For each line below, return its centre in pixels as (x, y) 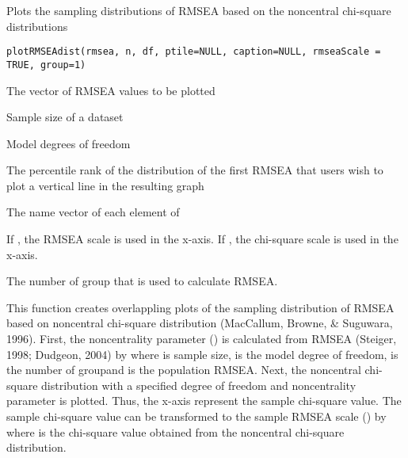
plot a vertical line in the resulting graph (105, 185)
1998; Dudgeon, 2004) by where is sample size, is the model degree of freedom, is (202, 354)
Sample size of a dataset (65, 117)
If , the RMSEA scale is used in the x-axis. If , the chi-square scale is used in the (202, 239)
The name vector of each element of (93, 212)
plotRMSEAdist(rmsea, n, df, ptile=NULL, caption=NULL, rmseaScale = (194, 52)
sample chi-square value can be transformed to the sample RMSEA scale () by (196, 416)
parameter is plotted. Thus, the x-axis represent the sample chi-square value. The (204, 401)
